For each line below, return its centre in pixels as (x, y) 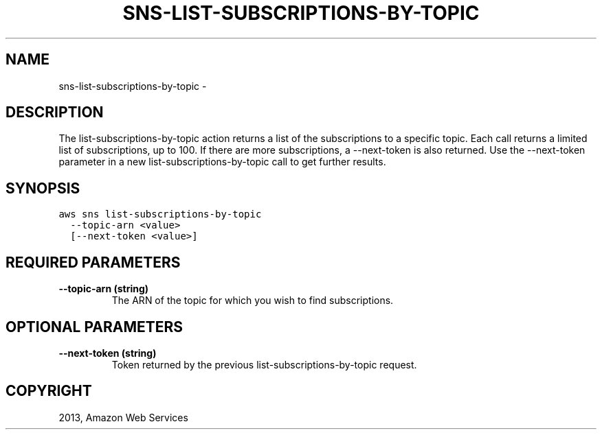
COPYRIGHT (49, 391)
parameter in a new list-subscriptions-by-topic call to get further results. (222, 162)
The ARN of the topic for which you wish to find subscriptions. (253, 301)
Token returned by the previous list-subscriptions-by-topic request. (264, 364)
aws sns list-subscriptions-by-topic (160, 214)
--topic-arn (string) (104, 289)
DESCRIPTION (55, 113)
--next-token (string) (108, 353)
